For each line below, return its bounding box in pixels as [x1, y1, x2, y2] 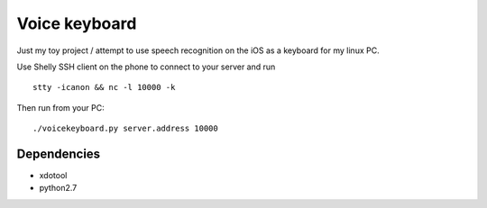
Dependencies [16, 146, 101, 161]
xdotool [39, 170, 68, 181]
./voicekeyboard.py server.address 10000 [32, 123, 218, 134]
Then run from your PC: [16, 102, 105, 113]
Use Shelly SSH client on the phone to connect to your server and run [16, 61, 276, 72]
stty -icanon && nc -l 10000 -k [32, 82, 176, 93]
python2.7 [39, 183, 78, 194]
